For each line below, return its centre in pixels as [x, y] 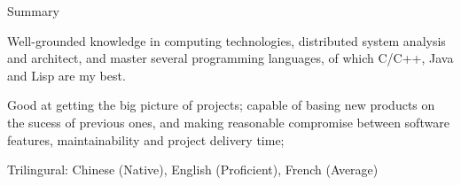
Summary [33, 11]
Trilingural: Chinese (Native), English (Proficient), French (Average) [193, 170]
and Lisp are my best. [66, 75]
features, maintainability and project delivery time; [146, 139]
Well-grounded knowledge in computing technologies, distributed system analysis [227, 40]
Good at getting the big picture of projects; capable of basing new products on [221, 105]
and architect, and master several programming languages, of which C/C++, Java [230, 58]
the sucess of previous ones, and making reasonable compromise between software [228, 122]
